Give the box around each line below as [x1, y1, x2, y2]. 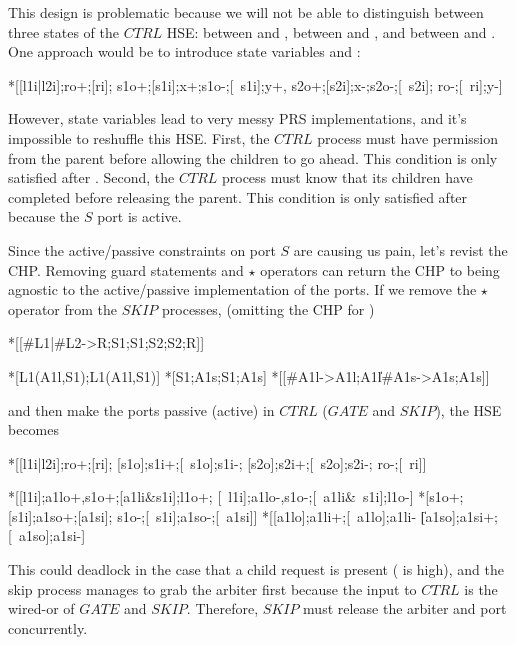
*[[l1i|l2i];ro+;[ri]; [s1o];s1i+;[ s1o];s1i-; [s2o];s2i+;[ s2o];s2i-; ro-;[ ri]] [8, 452, 427, 473]
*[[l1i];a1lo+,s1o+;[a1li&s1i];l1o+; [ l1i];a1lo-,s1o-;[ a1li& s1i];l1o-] [8, 486, 414, 507]
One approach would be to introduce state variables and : [8, 41, 361, 62]
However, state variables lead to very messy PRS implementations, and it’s [8, 108, 467, 129]
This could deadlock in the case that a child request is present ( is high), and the [8, 559, 504, 580]
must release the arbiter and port [303, 598, 507, 619]
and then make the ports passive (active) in [8, 399, 275, 420]
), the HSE [435, 399, 502, 420]
